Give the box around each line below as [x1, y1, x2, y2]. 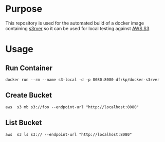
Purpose [5, 3, 43, 15]
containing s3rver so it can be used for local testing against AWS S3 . [5, 25, 151, 31]
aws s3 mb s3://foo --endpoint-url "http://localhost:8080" [5, 104, 139, 110]
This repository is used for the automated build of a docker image [5, 20, 144, 26]
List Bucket [5, 119, 42, 127]
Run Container [5, 63, 53, 72]
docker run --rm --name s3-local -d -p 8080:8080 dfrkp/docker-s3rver [5, 77, 160, 82]
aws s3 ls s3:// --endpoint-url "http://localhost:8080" [5, 132, 132, 137]
